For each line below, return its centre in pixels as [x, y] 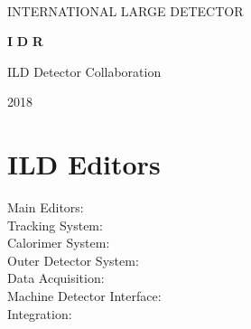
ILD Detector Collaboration [84, 71]
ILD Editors [84, 164]
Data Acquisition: [56, 278]
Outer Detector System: [73, 260]
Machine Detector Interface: [84, 296]
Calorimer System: [59, 243]
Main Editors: [46, 207]
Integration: [40, 313]
